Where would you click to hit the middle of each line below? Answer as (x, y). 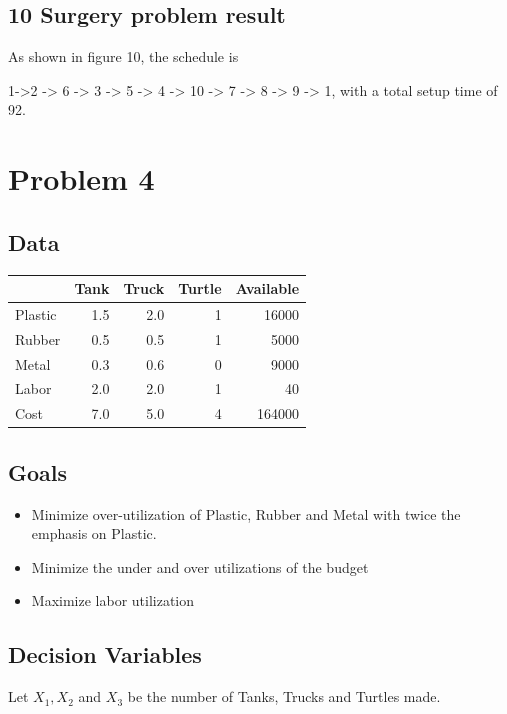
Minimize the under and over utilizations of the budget (200, 566)
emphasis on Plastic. (94, 533)
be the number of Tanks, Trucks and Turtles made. (284, 696)
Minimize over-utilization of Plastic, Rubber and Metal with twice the (246, 513)
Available (267, 288)
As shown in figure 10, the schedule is (123, 56)
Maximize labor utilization (113, 600)
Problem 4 (81, 178)
